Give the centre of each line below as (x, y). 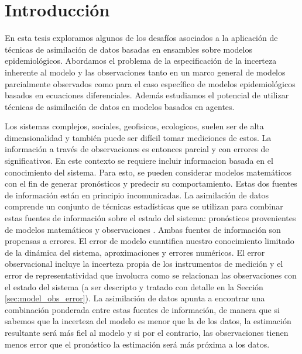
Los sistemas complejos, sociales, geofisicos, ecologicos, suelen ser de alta (134, 126)
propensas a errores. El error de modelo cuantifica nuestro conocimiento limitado (150, 241)
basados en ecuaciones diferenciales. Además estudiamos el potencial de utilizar (147, 95)
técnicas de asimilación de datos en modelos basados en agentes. (120, 106)
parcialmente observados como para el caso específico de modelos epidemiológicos (150, 83)
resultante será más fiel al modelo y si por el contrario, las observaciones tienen (147, 332)
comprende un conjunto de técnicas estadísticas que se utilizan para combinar (144, 206)
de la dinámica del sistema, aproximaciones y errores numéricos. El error (135, 252)
